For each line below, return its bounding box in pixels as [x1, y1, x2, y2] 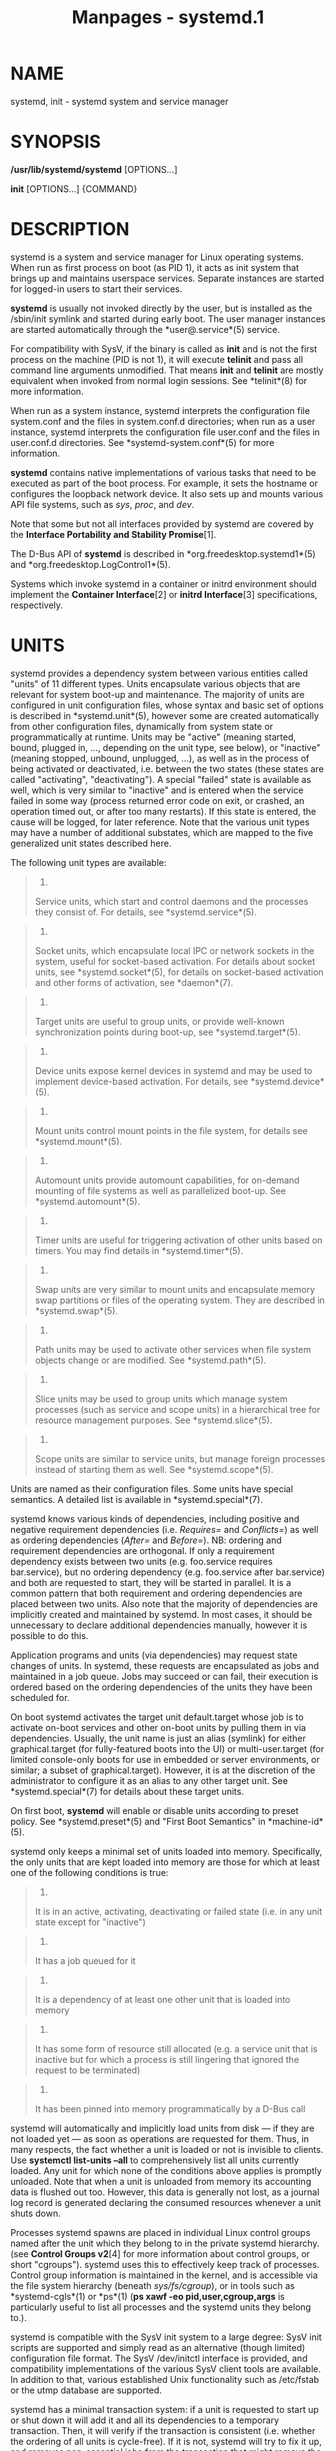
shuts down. [10, 2207, 62, 2219]
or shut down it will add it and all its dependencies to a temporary [10, 2414, 280, 2426]
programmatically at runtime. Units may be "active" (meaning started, [10, 731, 297, 743]
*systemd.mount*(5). [34, 1135, 123, 1147]
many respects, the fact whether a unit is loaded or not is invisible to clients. [10, 2143, 324, 2155]
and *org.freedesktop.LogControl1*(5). [10, 558, 171, 570]
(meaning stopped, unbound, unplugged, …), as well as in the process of [10, 752, 310, 764]
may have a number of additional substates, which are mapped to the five [10, 826, 314, 838]
